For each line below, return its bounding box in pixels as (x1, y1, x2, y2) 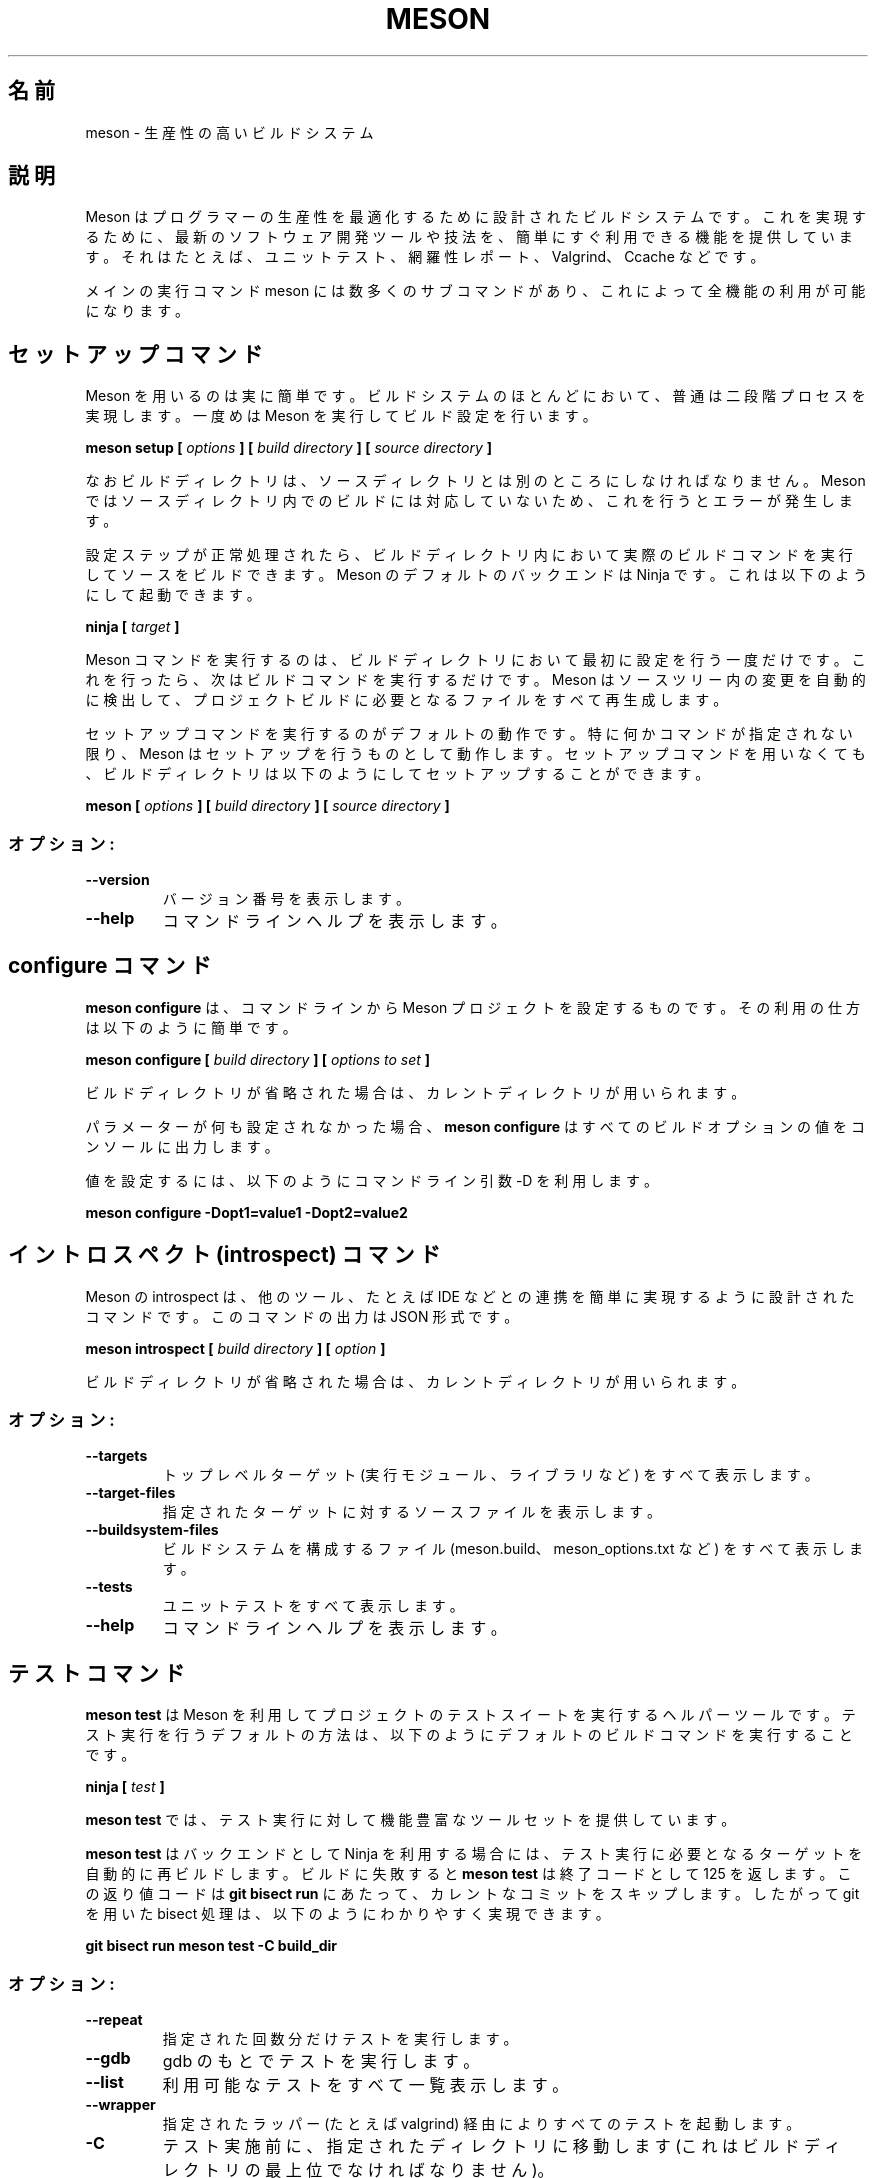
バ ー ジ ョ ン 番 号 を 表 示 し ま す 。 (162, 890, 410, 908)
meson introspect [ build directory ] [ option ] (85, 1339, 386, 1357)
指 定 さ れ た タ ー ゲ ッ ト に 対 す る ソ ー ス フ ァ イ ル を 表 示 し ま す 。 (162, 1503, 662, 1521)
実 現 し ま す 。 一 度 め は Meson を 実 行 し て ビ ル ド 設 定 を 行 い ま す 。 (85, 407, 597, 425)
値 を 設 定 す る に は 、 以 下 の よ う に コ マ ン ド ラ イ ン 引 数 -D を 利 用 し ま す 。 (85, 1171, 658, 1189)
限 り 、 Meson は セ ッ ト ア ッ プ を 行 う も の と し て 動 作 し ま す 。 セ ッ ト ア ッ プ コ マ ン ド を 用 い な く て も (85, 745, 866, 763)
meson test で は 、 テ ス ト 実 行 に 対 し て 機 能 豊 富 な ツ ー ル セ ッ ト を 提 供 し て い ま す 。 (85, 1811, 736, 1829)
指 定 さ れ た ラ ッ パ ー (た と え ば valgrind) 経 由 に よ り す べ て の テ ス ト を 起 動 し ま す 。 (162, 2115, 801, 2133)
